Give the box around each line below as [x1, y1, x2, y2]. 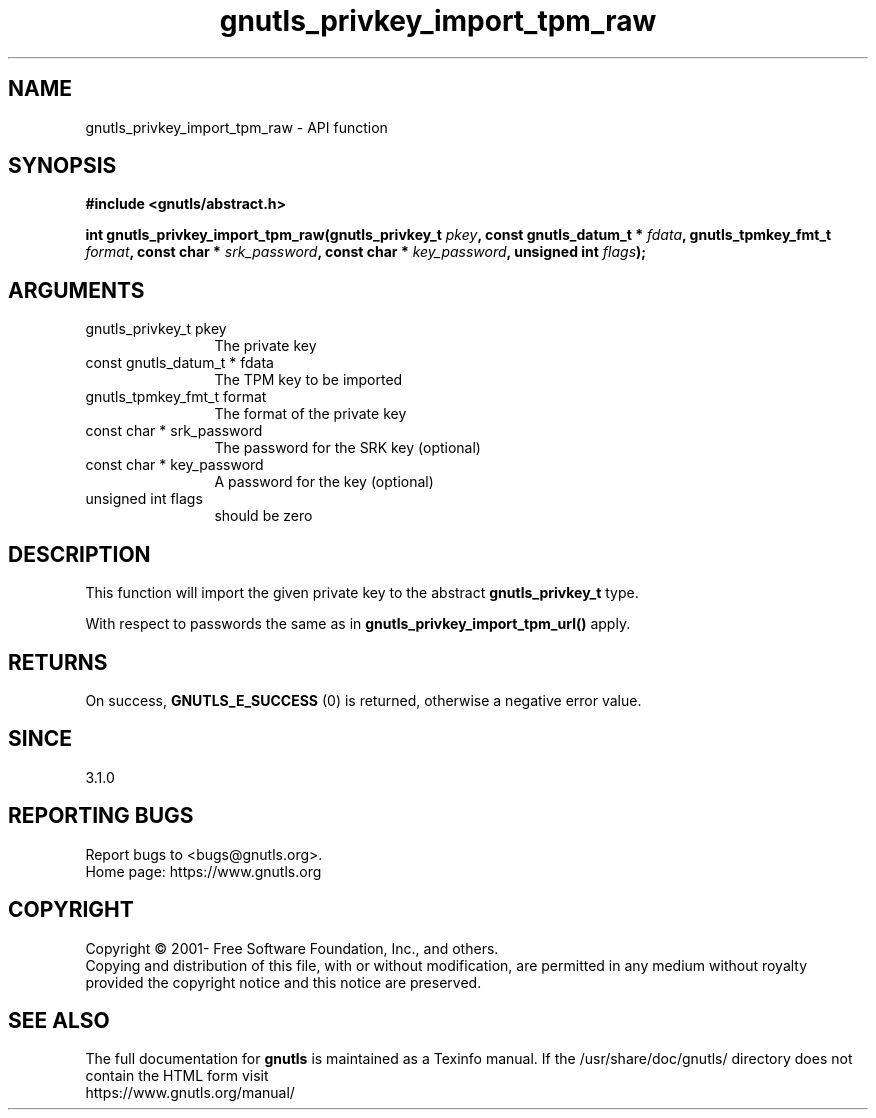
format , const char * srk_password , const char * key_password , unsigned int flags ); [85, 243, 647, 261]
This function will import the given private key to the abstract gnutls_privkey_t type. [85, 584, 639, 602]
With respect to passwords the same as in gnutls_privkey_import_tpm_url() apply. [85, 615, 631, 633]
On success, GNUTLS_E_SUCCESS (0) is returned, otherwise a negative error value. [85, 691, 642, 709]
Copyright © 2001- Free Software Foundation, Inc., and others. [85, 939, 499, 957]
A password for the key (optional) [214, 473, 434, 491]
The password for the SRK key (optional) [214, 439, 481, 457]
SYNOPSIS [8, 153, 117, 179]
